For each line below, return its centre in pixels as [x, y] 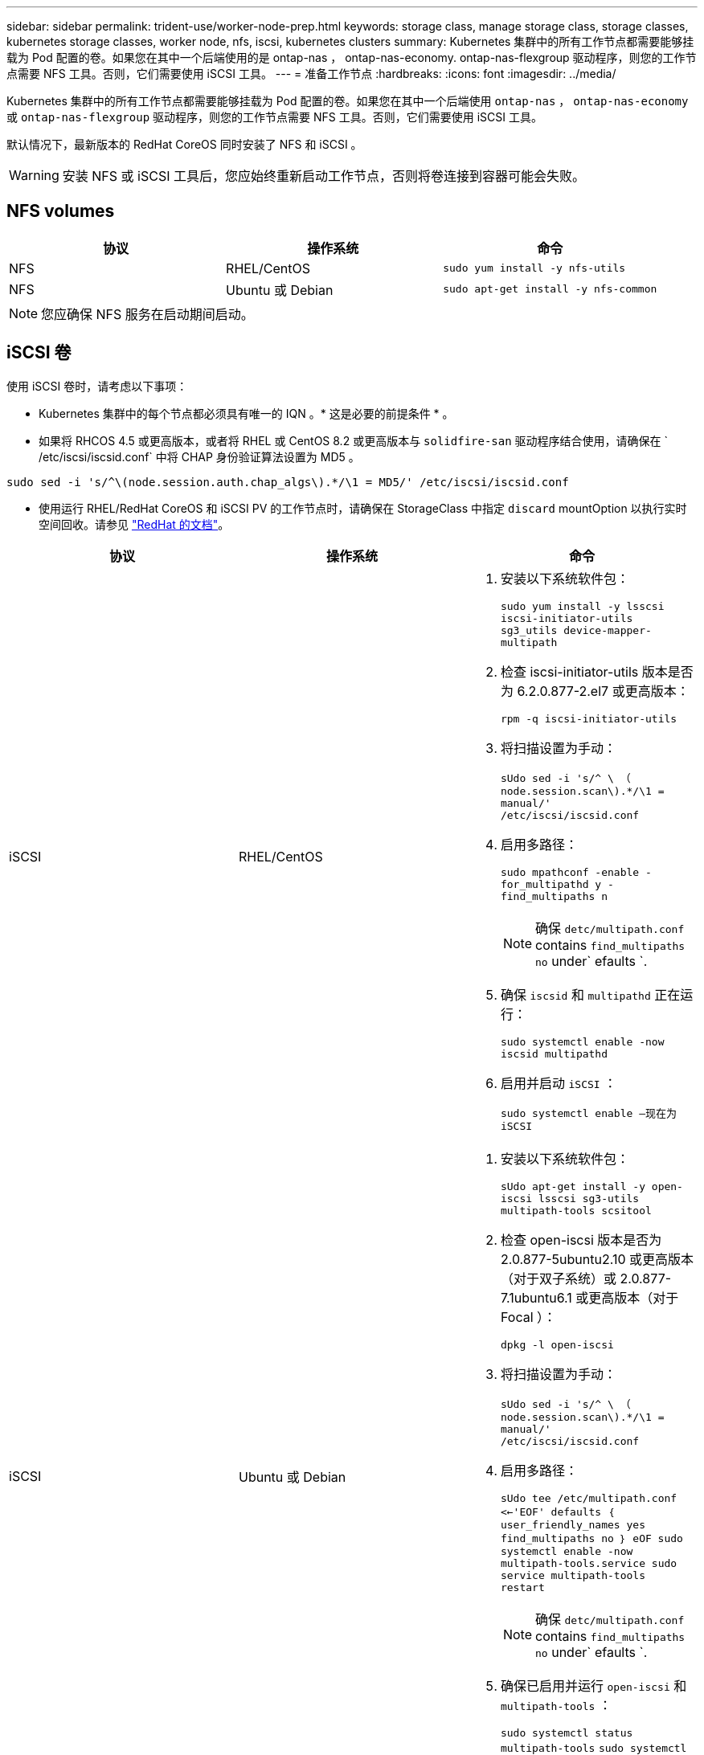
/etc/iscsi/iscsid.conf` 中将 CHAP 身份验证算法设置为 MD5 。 [199, 456]
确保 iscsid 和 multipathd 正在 [590, 994]
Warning [34, 175]
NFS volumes [61, 211]
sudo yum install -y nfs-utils [534, 268]
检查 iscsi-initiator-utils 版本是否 [597, 671]
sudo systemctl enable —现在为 [588, 1113]
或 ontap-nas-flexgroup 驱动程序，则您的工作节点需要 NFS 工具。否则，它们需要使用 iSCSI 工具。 [274, 117]
